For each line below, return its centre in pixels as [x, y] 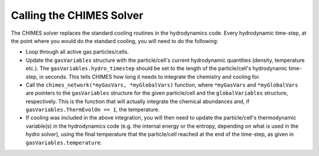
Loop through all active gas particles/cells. [77, 52]
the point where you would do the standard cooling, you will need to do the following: [115, 41]
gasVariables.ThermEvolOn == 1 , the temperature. [93, 109]
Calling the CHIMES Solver [77, 15]
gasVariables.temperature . [64, 142]
